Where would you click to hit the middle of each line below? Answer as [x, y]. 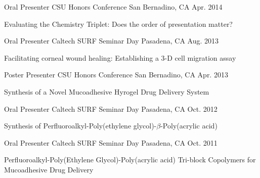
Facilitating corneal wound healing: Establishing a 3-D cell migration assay [120, 57]
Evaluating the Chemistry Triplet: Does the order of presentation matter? [118, 24]
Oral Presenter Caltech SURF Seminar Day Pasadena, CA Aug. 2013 [112, 41]
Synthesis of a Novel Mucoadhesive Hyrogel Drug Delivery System [107, 91]
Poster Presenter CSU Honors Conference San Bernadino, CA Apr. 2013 [116, 75]
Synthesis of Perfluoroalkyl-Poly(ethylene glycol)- [80, 126]
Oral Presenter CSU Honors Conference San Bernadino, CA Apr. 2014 [113, 7]
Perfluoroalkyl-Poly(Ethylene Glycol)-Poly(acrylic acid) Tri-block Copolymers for [130, 160]
